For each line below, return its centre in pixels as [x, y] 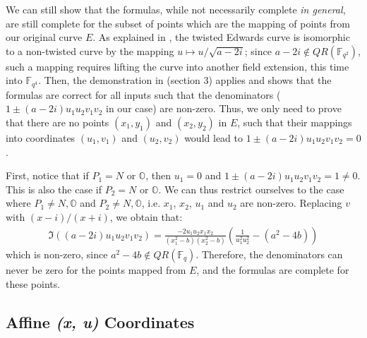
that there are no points [58, 122]
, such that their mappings [295, 122]
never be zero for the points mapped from [96, 269]
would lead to [213, 138]
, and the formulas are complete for [273, 269]
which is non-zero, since [57, 254]
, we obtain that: [146, 216]
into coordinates [41, 138]
